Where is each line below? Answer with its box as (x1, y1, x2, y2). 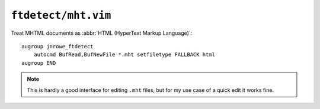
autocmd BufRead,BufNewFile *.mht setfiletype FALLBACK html (33, 51, 216, 58)
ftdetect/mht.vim (11, 9, 111, 22)
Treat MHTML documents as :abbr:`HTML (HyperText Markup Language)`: (11, 29, 193, 37)
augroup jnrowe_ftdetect (21, 43, 94, 49)
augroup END (21, 60, 56, 66)
